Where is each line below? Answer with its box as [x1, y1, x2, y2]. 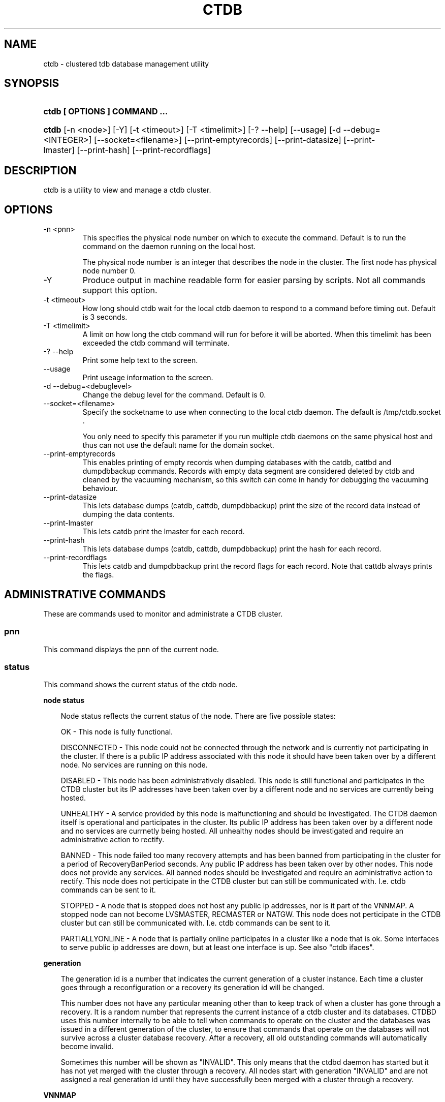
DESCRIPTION [4, 164, 77, 177]
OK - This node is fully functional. [60, 727, 173, 737]
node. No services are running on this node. [60, 760, 208, 770]
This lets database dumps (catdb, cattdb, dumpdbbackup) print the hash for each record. [82, 544, 382, 554]
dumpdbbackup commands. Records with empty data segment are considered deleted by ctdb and [82, 467, 415, 476]
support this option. [82, 285, 157, 296]
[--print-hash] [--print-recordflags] [77, 145, 211, 156]
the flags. [82, 570, 114, 579]
